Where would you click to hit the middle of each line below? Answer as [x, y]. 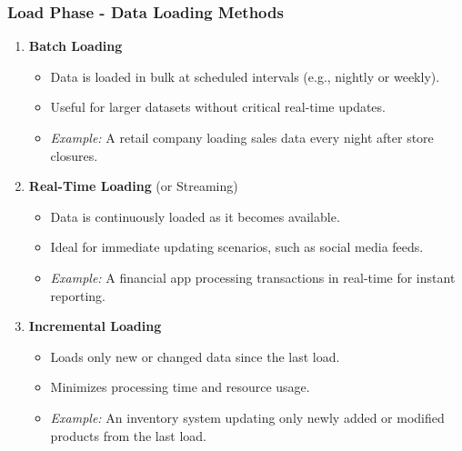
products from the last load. [128, 435]
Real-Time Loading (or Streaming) [133, 186]
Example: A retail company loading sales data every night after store [242, 137]
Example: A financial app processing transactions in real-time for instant [253, 277]
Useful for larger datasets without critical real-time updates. [218, 107]
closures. [74, 155]
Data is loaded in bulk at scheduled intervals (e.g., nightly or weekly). [245, 76]
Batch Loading [75, 46]
